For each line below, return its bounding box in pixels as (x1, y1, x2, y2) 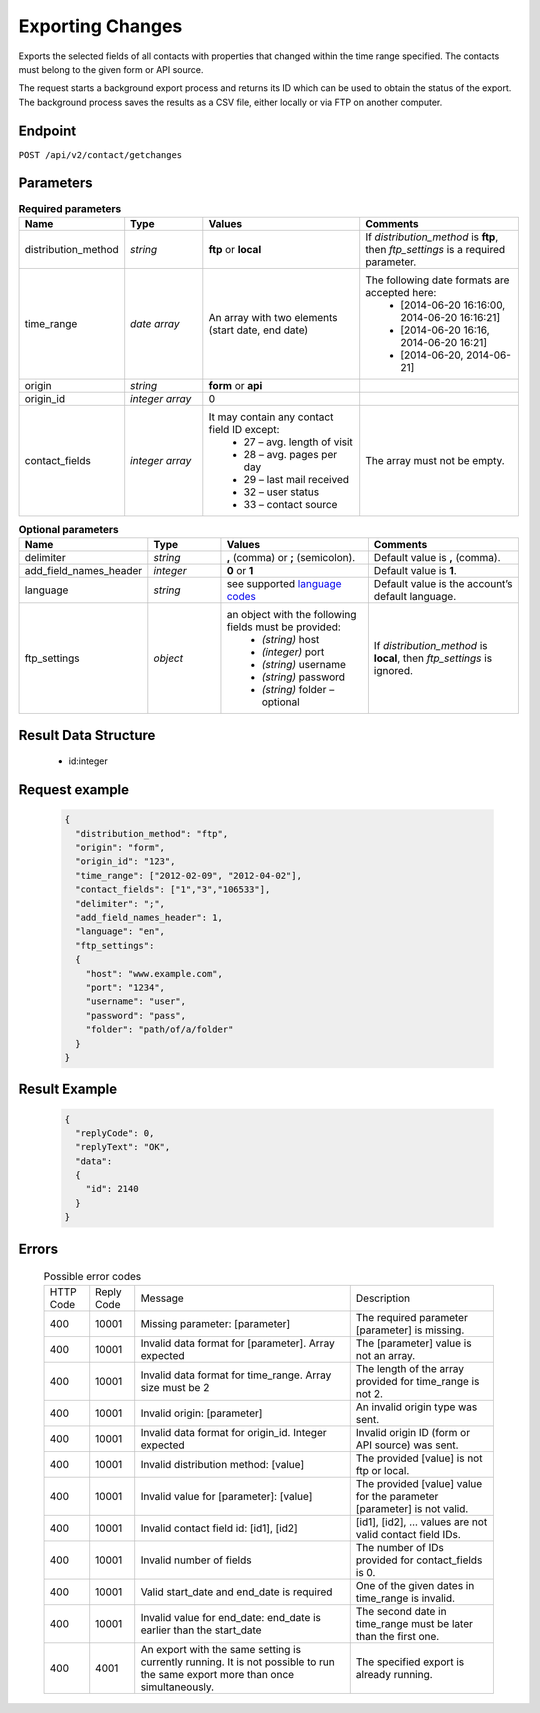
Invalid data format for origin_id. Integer (140, 1425, 327, 1439)
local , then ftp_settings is (373, 651, 493, 665)
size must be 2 (140, 1380, 210, 1394)
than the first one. (355, 1629, 440, 1643)
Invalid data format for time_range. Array (140, 1368, 332, 1382)
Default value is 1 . (373, 564, 457, 578)
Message (140, 1291, 184, 1305)
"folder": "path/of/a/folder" (85, 1024, 234, 1035)
